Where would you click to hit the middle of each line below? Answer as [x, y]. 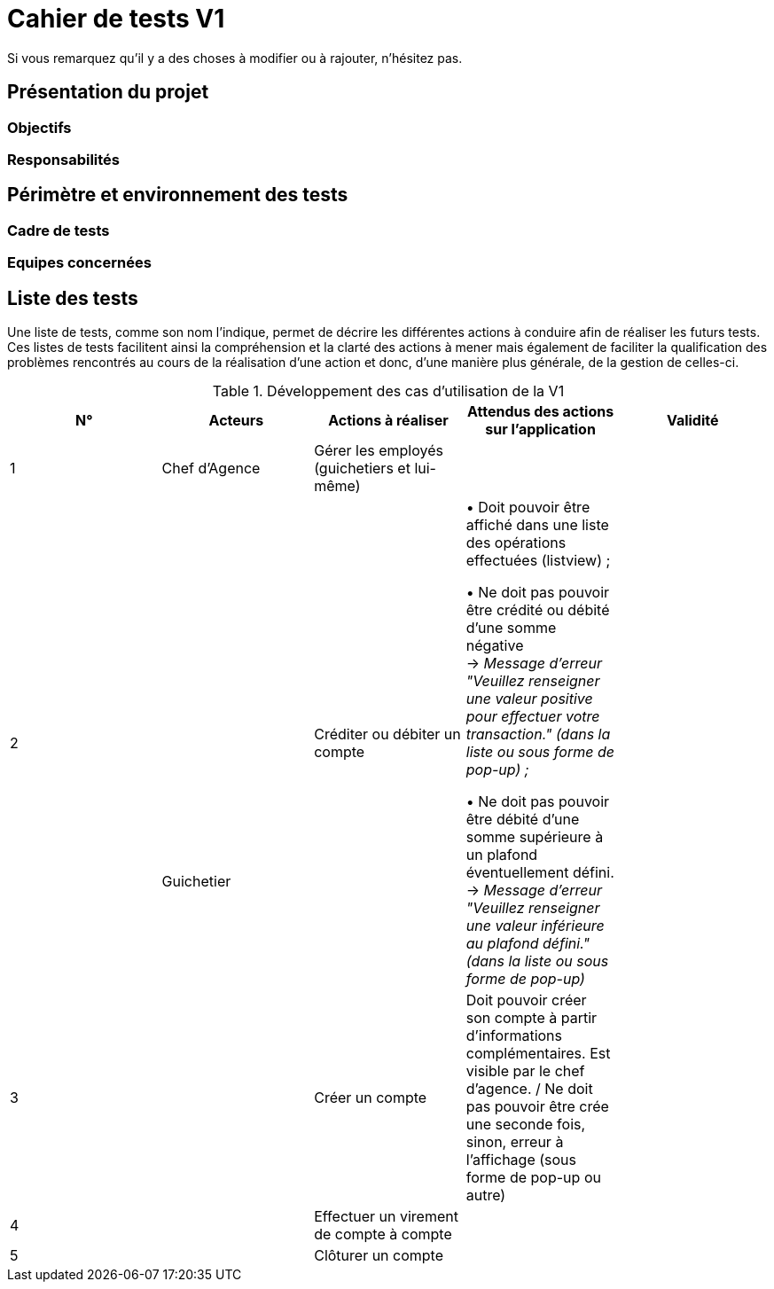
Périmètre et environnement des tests [178, 195]
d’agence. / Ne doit [529, 1089]
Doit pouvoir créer [526, 1000]
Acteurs [236, 421]
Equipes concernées [79, 263]
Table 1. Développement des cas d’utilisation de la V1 [388, 391]
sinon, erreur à [515, 1142]
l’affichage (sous [521, 1160]
